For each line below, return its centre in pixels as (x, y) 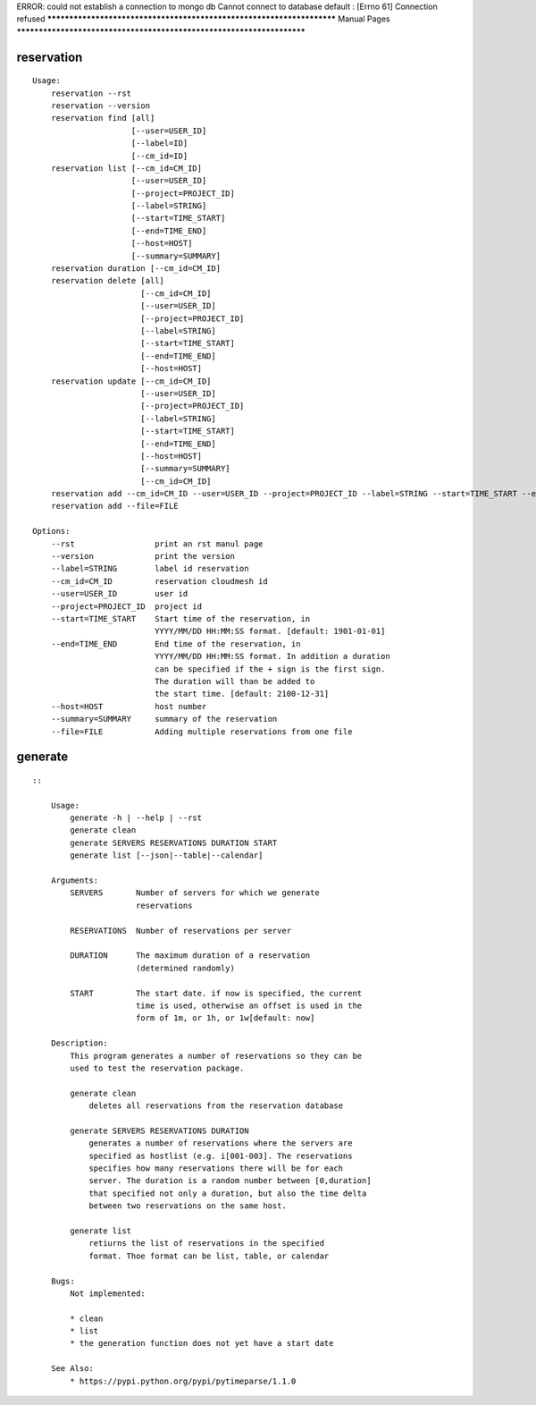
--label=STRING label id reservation (150, 569)
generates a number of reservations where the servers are (221, 1143)
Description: (79, 1043)
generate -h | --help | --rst (136, 818)
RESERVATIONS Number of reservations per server (181, 931)
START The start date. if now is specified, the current (216, 993)
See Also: (72, 1369)
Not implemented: (108, 1293)
